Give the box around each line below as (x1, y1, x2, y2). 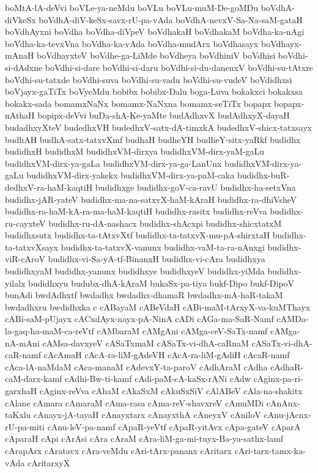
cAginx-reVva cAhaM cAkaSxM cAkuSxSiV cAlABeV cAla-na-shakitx (39, 384, 303, 397)
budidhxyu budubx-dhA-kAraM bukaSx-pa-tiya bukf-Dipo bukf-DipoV (28, 276, 295, 289)
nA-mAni (5, 336, 40, 349)
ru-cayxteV (5, 216, 46, 229)
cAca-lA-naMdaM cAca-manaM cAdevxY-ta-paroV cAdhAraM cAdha (5, 360, 268, 373)
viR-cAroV (5, 252, 45, 265)
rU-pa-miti (5, 420, 45, 433)
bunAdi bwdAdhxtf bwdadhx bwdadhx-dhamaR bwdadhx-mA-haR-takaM (5, 288, 283, 301)
